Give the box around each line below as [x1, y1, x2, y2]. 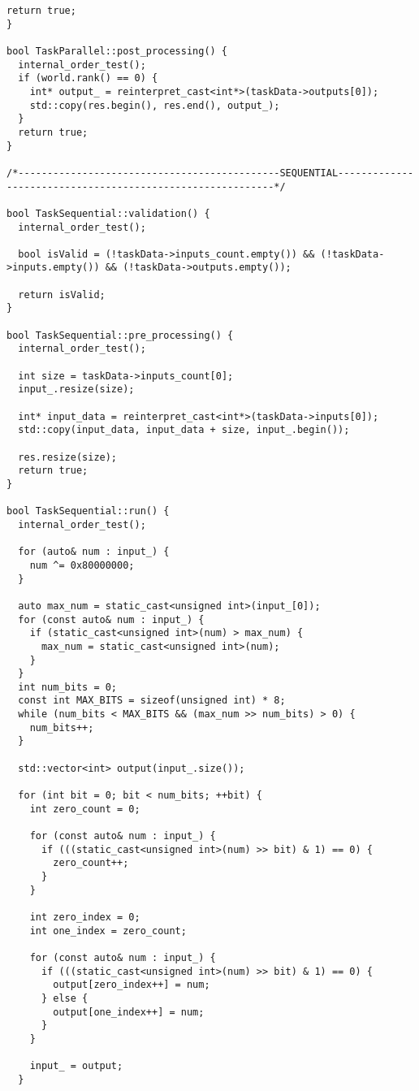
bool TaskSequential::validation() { [6, 207, 210, 219]
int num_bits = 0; [18, 681, 118, 693]
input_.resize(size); [18, 383, 135, 396]
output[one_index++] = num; [53, 1006, 205, 1018]
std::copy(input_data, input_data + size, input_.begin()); [18, 424, 350, 436]
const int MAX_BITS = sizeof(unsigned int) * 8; [18, 695, 286, 707]
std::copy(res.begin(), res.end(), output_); [29, 99, 280, 111]
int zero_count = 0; [29, 803, 140, 815]
